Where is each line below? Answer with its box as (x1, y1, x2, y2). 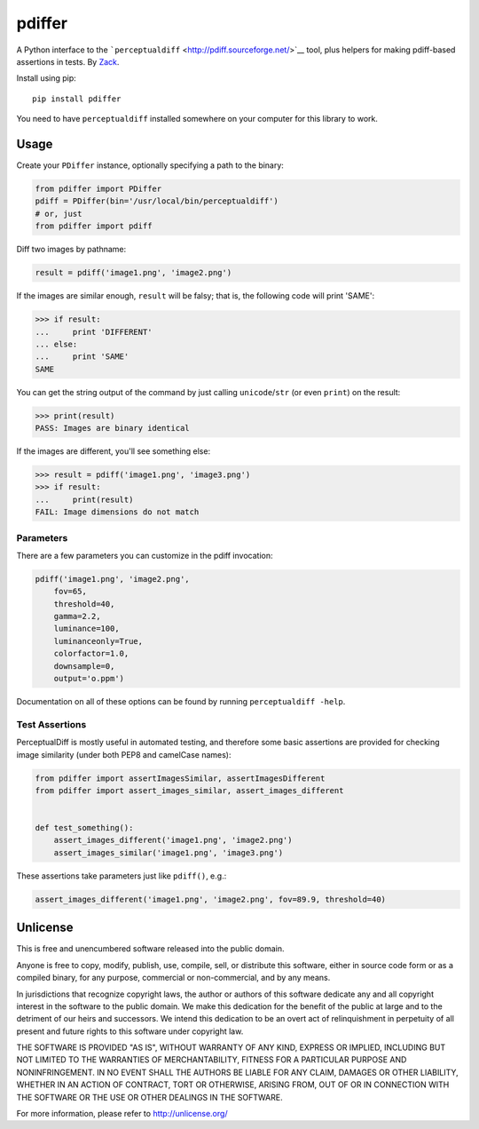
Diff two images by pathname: (16, 244, 127, 255)
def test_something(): (35, 823, 134, 833)
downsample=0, (53, 661, 115, 671)
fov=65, (53, 586, 88, 597)
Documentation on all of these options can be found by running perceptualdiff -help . (16, 696, 346, 706)
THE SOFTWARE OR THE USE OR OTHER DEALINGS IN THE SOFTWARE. (16, 1092, 283, 1102)
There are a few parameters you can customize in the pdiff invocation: (16, 550, 273, 561)
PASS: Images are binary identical (35, 423, 190, 433)
